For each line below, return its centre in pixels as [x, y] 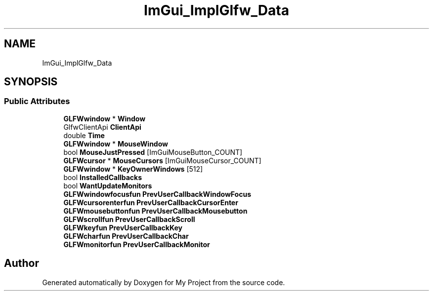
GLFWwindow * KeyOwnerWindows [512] [133, 169]
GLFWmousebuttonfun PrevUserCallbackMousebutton [155, 211]
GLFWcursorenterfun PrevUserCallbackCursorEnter [151, 202]
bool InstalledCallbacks [103, 177]
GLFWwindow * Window [105, 118]
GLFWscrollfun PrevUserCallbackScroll [129, 219]
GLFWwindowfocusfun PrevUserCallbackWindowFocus [157, 194]
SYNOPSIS [31, 82]
